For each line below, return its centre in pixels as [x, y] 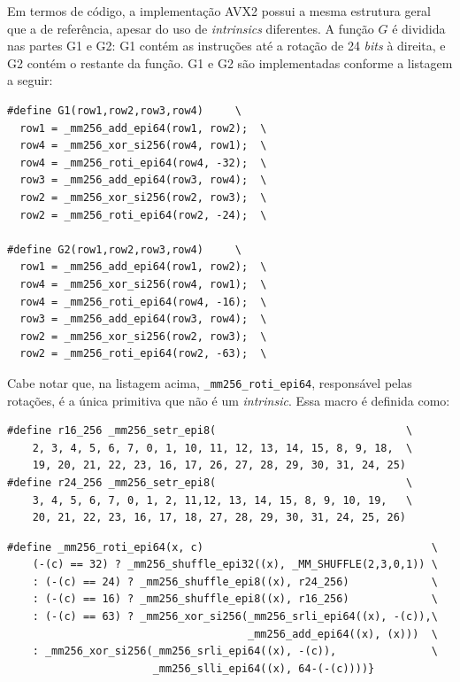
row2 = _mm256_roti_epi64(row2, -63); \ [143, 354]
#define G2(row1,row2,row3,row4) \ [124, 249]
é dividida [419, 28]
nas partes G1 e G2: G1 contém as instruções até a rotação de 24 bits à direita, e [226, 46]
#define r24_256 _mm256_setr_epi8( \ [210, 482]
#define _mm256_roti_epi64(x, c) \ [222, 547]
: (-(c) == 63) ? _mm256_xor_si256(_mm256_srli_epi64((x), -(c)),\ [235, 617]
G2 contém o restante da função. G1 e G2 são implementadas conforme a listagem [230, 62]
